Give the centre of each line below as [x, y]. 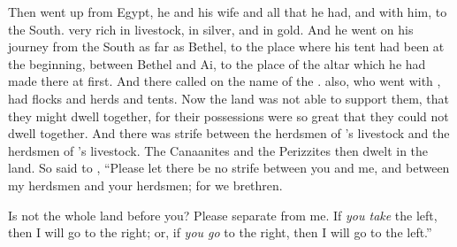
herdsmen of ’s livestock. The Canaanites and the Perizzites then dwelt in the [218, 150]
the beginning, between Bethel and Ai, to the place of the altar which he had [217, 63]
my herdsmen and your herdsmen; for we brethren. [145, 185]
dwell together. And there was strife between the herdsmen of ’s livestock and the [229, 133]
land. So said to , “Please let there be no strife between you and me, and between [229, 168]
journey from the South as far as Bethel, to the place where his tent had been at [226, 46]
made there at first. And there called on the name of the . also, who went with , [225, 81]
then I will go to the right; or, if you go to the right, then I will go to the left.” [220, 232]
